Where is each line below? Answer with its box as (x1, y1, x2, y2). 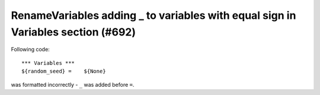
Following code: (11, 46, 50, 53)
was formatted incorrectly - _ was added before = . (11, 81, 135, 88)
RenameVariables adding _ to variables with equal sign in (11, 9, 296, 22)
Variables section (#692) (11, 25, 136, 38)
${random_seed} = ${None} (21, 68, 106, 75)
